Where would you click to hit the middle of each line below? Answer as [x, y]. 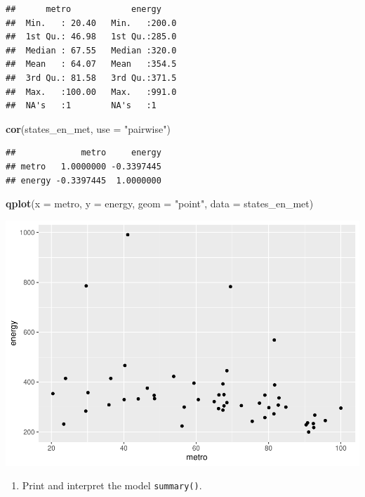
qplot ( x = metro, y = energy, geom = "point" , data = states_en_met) [160, 204]
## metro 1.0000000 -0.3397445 [84, 166]
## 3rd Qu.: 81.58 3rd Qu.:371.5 [91, 78]
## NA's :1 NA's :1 [81, 106]
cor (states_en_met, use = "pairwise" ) [88, 128]
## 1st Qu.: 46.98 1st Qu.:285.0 [91, 37]
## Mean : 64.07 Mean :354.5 [91, 64]
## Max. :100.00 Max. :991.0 [91, 92]
